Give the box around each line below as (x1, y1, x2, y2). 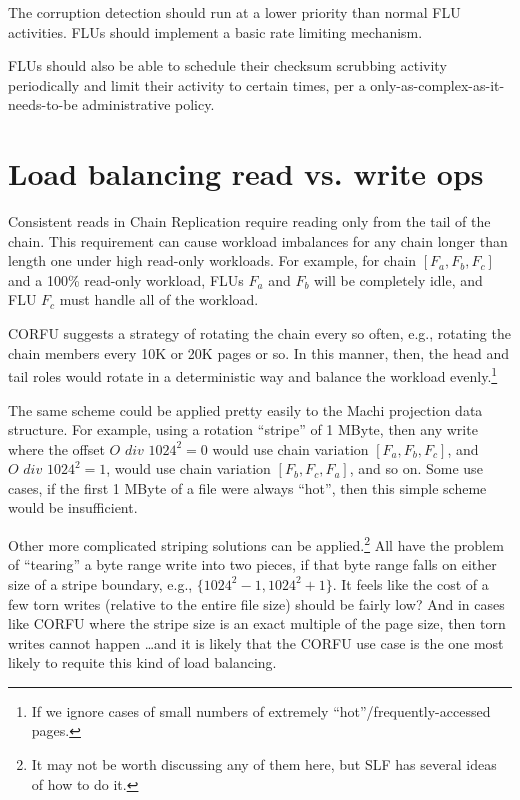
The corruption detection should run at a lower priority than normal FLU (8, 2, 461, 22)
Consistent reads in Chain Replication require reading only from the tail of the (8, 211, 491, 232)
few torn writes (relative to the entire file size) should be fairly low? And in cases (8, 593, 505, 614)
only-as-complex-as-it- (370, 74, 505, 95)
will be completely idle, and (314, 269, 483, 290)
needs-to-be (8, 94, 78, 115)
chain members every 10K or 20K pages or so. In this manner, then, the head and (8, 342, 509, 363)
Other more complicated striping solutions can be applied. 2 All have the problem (8, 532, 504, 555)
